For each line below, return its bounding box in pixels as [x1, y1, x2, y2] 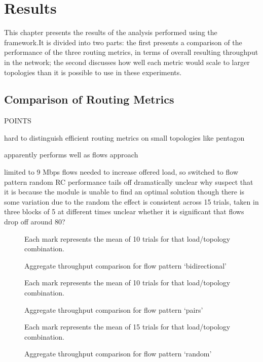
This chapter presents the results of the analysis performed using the [4, 27, 217, 38]
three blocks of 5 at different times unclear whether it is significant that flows [4, 206, 244, 217]
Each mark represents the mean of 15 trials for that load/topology [24, 321, 231, 332]
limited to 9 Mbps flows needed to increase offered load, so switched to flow [4, 167, 239, 177]
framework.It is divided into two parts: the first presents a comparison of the [4, 37, 242, 47]
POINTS [4, 115, 31, 126]
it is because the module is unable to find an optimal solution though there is [4, 186, 245, 197]
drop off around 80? [4, 216, 65, 227]
